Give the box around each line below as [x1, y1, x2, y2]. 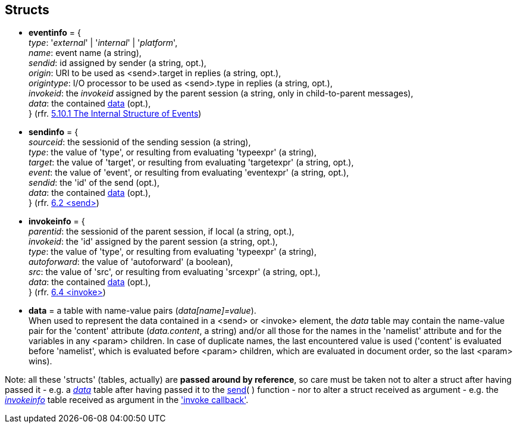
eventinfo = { [29, 27, 81, 38]
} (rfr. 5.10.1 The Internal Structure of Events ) [29, 108, 202, 119]
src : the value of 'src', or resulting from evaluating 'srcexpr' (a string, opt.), [29, 267, 321, 277]
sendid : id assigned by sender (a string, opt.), [29, 58, 206, 68]
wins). [29, 356, 52, 367]
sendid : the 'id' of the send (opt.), [29, 177, 159, 188]
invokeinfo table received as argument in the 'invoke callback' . [5, 395, 249, 405]
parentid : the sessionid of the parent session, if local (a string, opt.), [29, 226, 294, 237]
